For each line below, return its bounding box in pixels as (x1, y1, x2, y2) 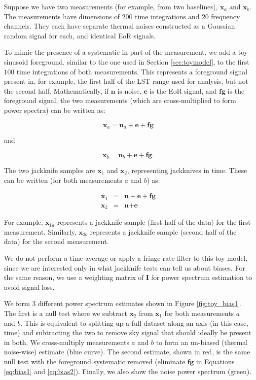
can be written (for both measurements (4, 174, 122, 185)
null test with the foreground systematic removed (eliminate (4, 356, 185, 366)
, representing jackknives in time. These (127, 165, 247, 175)
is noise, (117, 85, 142, 96)
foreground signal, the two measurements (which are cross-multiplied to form (4, 95, 236, 105)
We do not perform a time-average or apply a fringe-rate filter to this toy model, (4, 252, 248, 263)
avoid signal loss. (4, 281, 55, 292)
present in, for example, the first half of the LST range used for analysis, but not (4, 76, 249, 86)
